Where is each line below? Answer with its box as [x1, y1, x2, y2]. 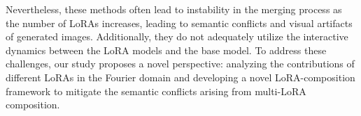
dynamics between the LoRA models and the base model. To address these [6, 42, 327, 57]
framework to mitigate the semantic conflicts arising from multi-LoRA [6, 83, 306, 98]
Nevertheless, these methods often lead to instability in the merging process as [6, 2, 342, 16]
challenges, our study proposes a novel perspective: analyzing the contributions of [6, 56, 355, 71]
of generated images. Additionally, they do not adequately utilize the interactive [6, 29, 348, 44]
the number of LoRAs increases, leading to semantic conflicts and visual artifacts [6, 15, 353, 30]
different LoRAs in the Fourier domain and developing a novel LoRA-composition [6, 69, 355, 84]
